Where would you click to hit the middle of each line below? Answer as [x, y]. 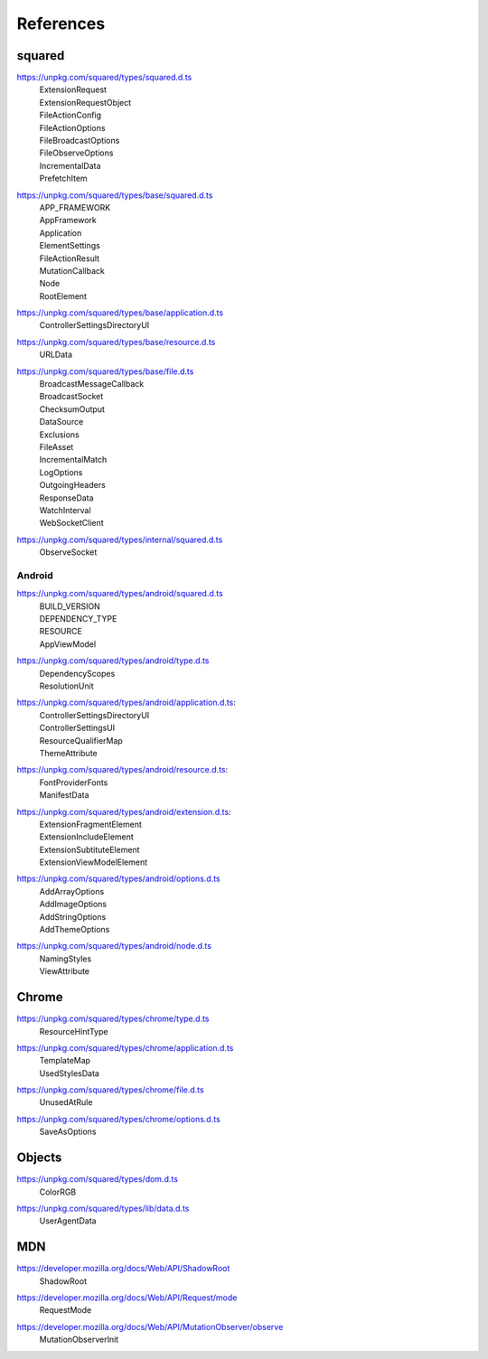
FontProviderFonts [74, 783]
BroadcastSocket [71, 397]
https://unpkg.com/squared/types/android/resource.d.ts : [122, 770]
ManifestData [64, 795]
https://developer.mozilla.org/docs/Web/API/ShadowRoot [123, 1269]
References [61, 23]
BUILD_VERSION [70, 606]
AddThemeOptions [75, 930]
